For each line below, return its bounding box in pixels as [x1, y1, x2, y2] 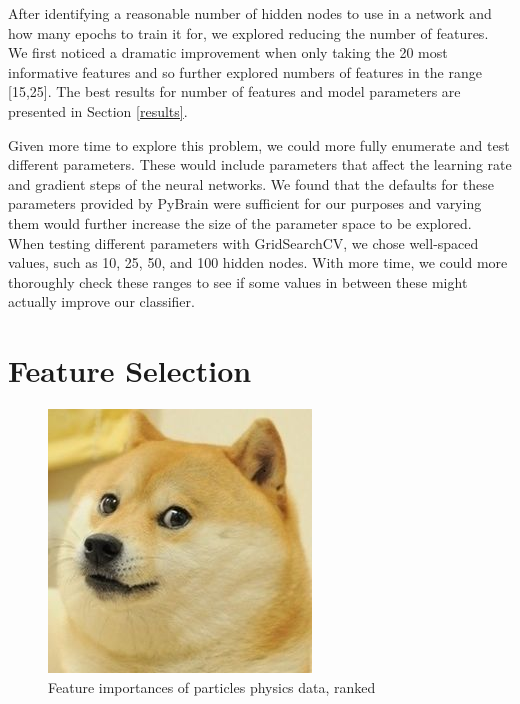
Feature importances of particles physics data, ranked [48, 676, 376, 697]
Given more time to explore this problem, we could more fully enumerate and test [8, 134, 510, 155]
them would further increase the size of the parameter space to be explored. [8, 212, 472, 233]
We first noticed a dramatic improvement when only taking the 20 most [8, 42, 448, 63]
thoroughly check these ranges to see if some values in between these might [8, 271, 468, 292]
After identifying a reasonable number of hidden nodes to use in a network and [8, 3, 492, 23]
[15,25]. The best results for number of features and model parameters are [8, 81, 461, 102]
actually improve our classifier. [8, 291, 195, 312]
